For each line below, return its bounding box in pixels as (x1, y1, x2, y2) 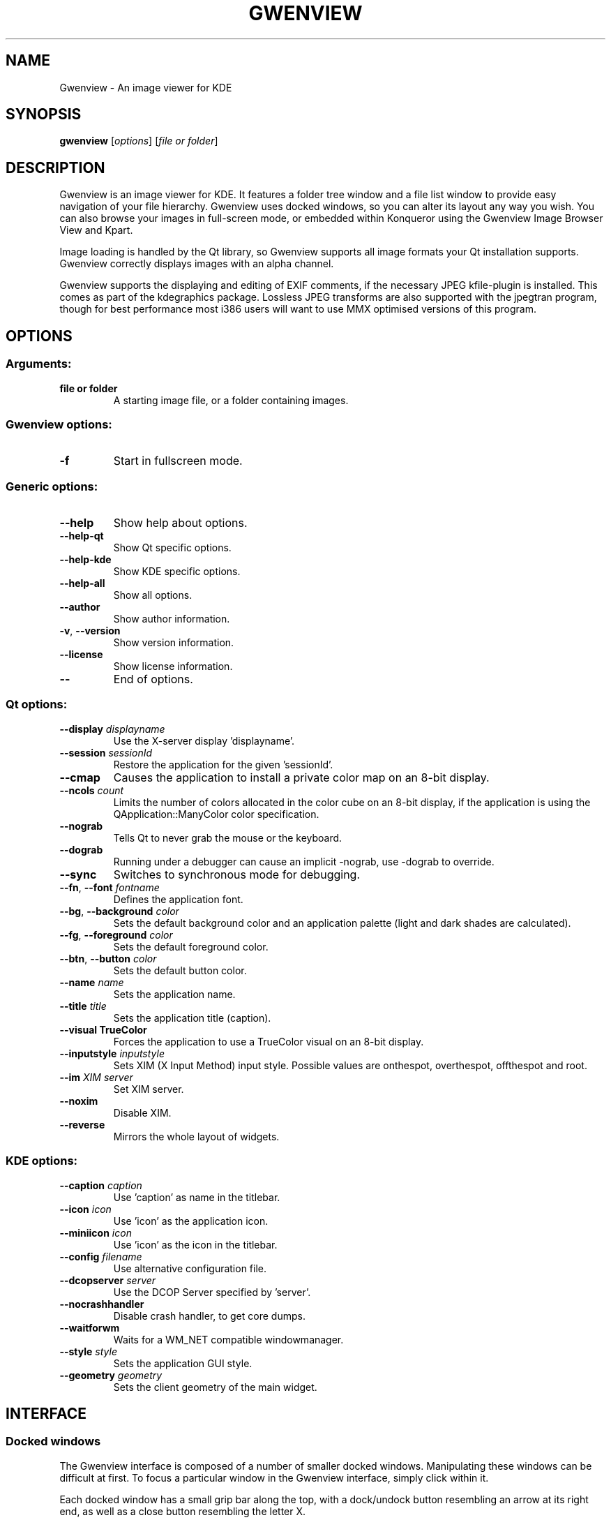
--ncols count (59, 784, 124, 796)
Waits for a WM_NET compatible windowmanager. (113, 1333, 344, 1346)
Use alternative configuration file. (113, 1262, 267, 1274)
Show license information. (113, 660, 233, 672)
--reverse (59, 1118, 105, 1131)
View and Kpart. (59, 224, 133, 237)
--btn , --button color (59, 952, 157, 964)
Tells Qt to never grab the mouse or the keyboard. (113, 831, 342, 844)
